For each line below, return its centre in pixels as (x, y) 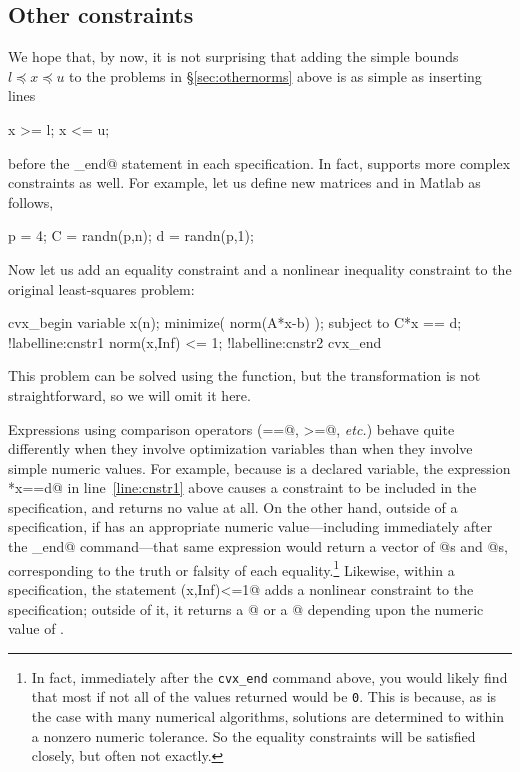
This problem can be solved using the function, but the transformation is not (244, 375)
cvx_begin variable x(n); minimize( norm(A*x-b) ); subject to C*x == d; (235, 322)
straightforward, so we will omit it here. (129, 394)
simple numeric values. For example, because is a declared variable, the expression (259, 467)
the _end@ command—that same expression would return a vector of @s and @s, (258, 546)
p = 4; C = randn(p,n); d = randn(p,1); (131, 235)
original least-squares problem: (101, 288)
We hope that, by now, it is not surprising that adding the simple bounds (233, 56)
